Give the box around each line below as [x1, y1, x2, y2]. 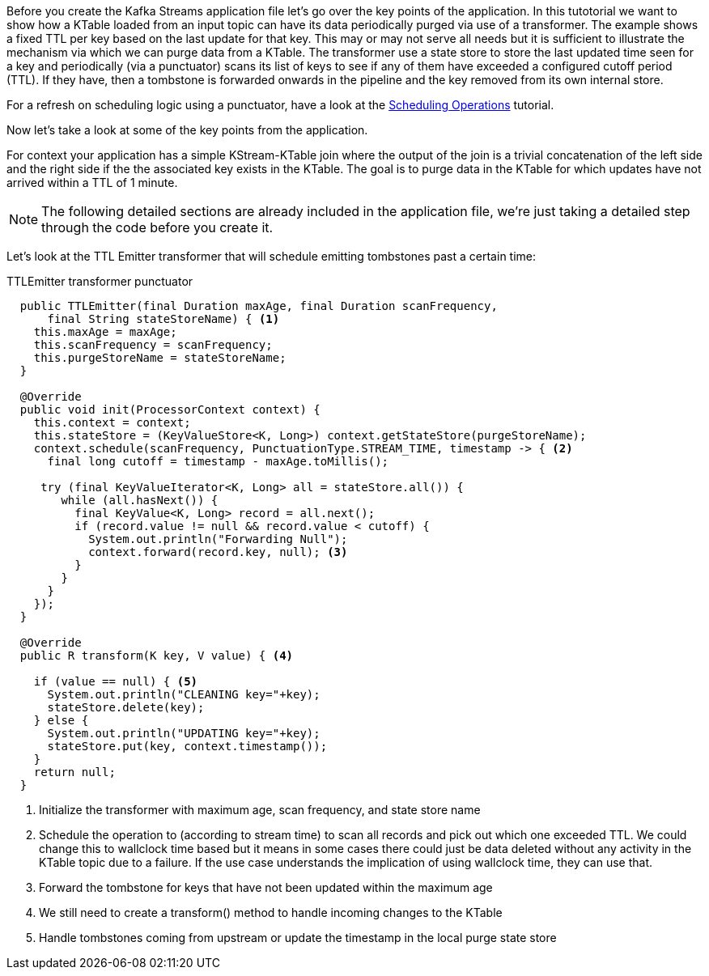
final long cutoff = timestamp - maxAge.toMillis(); [47, 455, 389, 468]
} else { [33, 714, 89, 727]
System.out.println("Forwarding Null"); [88, 533, 348, 545]
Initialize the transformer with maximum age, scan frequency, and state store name [39, 803, 481, 817]
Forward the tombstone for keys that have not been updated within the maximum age [39, 881, 493, 894]
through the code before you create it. [41, 219, 274, 236]
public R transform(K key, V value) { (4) [19, 649, 294, 662]
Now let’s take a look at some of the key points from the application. [6, 123, 368, 137]
